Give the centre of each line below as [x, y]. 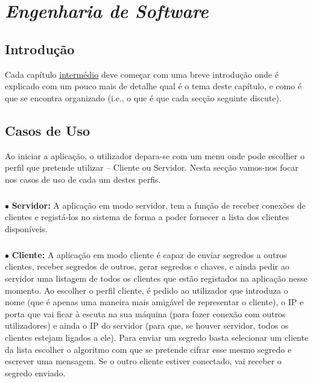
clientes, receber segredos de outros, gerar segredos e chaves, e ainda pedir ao [147, 266]
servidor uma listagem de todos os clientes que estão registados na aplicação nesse [156, 278]
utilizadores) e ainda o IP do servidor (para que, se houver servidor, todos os [147, 325]
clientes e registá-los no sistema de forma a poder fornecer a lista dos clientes [147, 217]
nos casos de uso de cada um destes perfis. [83, 179]
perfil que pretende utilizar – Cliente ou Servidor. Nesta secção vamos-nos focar [152, 167]
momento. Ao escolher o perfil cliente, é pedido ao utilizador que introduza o [147, 290]
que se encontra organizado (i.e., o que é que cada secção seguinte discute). [143, 97]
